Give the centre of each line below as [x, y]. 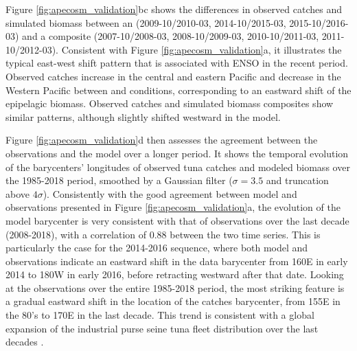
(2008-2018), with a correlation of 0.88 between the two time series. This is [163, 234]
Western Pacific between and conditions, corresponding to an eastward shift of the [178, 90]
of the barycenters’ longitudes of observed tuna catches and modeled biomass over [178, 167]
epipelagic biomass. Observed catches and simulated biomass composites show [170, 103]
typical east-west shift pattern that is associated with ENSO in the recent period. [177, 63]
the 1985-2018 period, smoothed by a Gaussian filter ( [119, 180]
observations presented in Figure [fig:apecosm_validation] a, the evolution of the [173, 207]
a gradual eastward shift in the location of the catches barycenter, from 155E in [173, 301]
